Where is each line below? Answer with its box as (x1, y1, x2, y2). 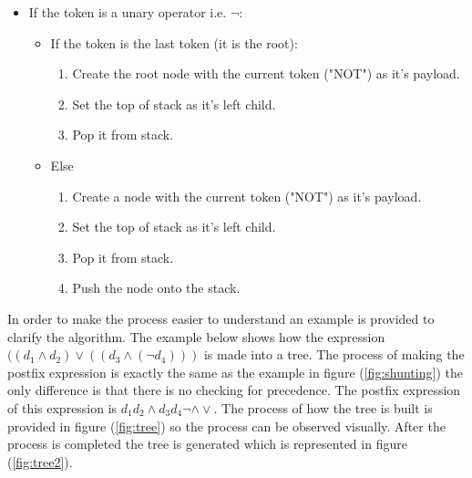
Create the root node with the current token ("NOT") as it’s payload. (72, 64, 460, 83)
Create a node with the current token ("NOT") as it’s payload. (72, 186, 422, 205)
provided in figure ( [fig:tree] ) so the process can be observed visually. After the (7, 416, 446, 435)
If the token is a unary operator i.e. (28, 3, 227, 21)
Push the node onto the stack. (72, 278, 241, 297)
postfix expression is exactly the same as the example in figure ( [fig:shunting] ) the (7, 362, 463, 381)
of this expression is (7, 398, 118, 417)
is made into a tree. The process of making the (203, 345, 465, 364)
